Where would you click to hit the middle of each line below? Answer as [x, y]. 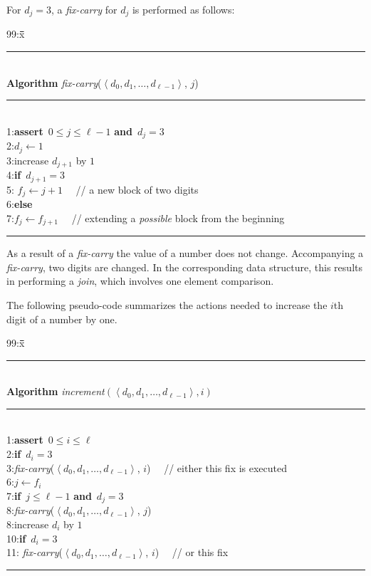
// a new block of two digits [137, 189]
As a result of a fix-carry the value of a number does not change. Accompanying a [185, 253]
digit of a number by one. [62, 319]
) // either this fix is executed [217, 467]
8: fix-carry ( [31, 510]
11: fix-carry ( [35, 552]
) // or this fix [192, 552]
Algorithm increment [56, 391]
